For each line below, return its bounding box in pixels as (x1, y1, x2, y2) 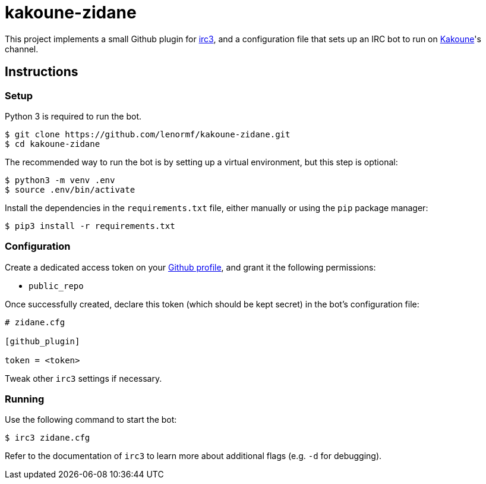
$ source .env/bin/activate (5, 184, 135, 194)
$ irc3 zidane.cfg (5, 433, 90, 443)
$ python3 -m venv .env (5, 175, 115, 185)
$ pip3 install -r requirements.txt (5, 221, 175, 231)
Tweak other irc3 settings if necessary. (5, 373, 162, 384)
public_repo (29, 281, 84, 291)
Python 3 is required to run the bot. (5, 111, 142, 121)
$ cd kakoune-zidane (5, 139, 100, 149)
